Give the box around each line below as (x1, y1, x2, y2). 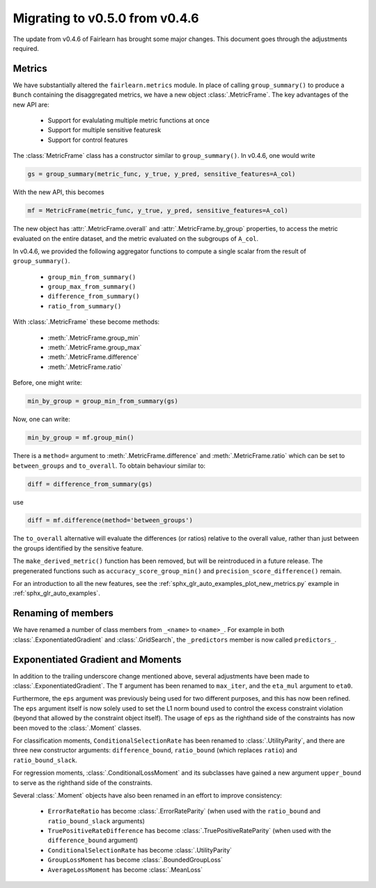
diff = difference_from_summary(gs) (27, 480, 153, 488)
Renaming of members (13, 608, 114, 619)
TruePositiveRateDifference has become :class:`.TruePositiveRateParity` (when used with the (47, 827, 331, 835)
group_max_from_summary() (47, 283, 136, 291)
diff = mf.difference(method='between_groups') (27, 516, 193, 525)
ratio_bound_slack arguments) (47, 816, 146, 825)
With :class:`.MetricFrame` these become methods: (13, 317, 160, 326)
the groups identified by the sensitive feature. (13, 544, 144, 553)
